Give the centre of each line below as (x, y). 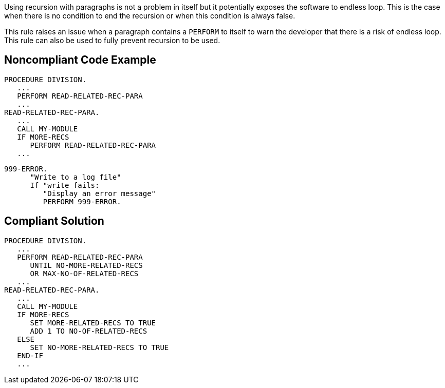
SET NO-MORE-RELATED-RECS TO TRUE (99, 347)
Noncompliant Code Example (80, 60)
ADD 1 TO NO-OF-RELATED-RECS (89, 331)
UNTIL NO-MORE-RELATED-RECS (86, 265)
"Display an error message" (99, 193)
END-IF (30, 355)
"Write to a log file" (76, 177)
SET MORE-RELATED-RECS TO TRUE (93, 323)
